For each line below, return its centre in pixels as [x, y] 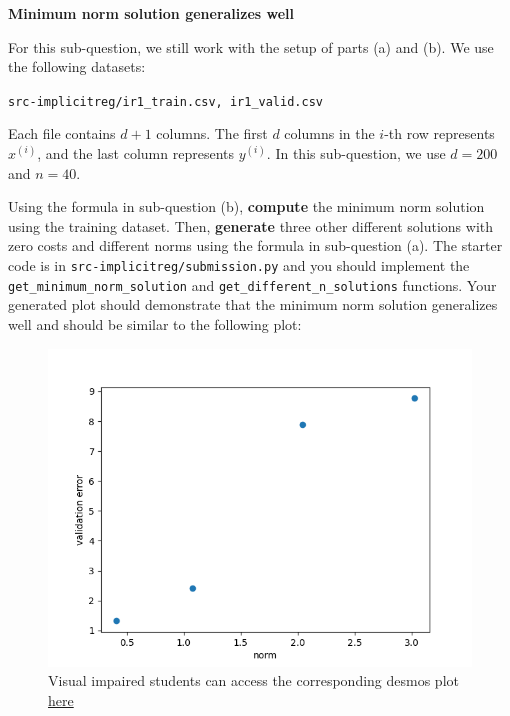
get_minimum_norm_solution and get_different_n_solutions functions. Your [252, 284]
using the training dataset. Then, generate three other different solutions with [251, 225]
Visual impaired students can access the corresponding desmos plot [253, 680]
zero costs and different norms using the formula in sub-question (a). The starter [255, 245]
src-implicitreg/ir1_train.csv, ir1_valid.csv [165, 101]
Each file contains [62, 133]
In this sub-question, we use [360, 153]
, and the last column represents [135, 153]
